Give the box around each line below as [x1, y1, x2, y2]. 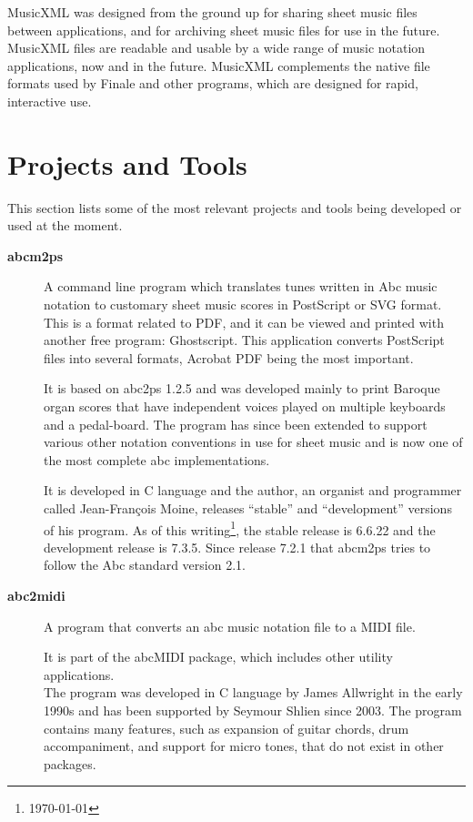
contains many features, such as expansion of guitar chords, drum [44, 718, 409, 737]
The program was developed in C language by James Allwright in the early [44, 683, 463, 702]
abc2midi [7, 586, 65, 605]
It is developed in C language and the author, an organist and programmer [44, 481, 462, 500]
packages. [44, 754, 96, 773]
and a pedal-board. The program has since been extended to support [44, 414, 428, 433]
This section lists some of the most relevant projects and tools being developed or [7, 198, 462, 217]
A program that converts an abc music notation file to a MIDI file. [44, 616, 416, 635]
